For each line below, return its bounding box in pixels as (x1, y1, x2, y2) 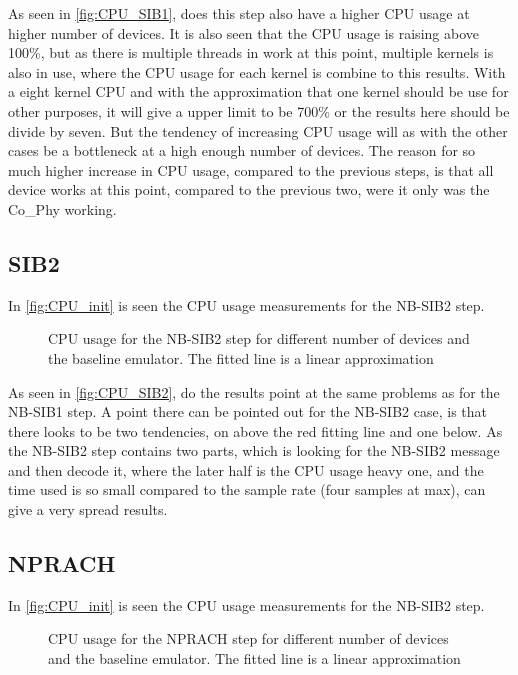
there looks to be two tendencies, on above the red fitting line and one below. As (8, 420, 503, 441)
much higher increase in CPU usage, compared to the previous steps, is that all (8, 159, 494, 180)
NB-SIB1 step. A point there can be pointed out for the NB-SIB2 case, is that (8, 401, 487, 422)
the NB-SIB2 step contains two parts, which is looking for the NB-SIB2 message (8, 440, 500, 461)
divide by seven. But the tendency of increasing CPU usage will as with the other (8, 120, 508, 141)
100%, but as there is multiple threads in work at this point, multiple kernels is (8, 42, 494, 63)
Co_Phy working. (8, 198, 117, 219)
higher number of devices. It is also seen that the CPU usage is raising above (8, 22, 479, 43)
